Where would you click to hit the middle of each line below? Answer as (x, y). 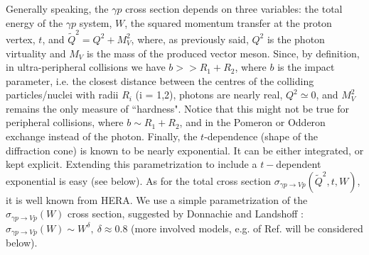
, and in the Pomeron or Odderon (252, 122)
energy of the (34, 22)
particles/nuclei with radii (62, 95)
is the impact (306, 67)
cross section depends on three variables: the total (234, 8)
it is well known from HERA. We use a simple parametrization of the (157, 199)
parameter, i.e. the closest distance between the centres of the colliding (160, 80)
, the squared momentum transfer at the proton (228, 22)
